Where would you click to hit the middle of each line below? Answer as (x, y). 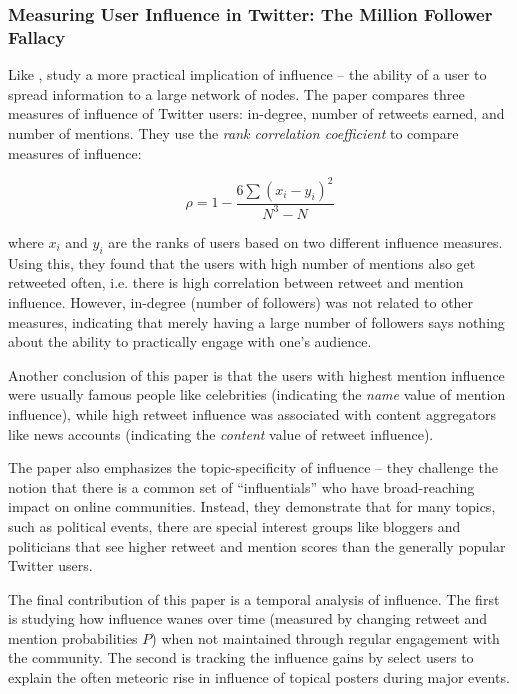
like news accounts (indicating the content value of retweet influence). (221, 433)
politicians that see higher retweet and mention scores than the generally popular (257, 545)
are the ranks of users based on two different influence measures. (305, 241)
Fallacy (37, 36)
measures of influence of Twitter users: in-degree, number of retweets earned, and (256, 113)
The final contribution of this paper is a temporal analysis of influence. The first (254, 598)
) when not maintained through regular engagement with (325, 637)
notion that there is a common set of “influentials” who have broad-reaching (241, 486)
